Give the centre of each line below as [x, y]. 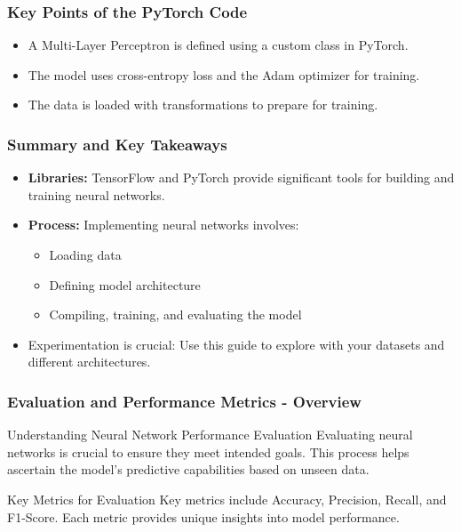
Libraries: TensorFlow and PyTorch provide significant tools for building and [241, 177]
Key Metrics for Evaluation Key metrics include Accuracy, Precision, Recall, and [227, 499]
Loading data [85, 254]
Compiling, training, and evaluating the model [175, 314]
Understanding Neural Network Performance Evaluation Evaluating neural [210, 435]
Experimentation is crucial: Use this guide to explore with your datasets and [236, 344]
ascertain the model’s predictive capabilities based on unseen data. [188, 469]
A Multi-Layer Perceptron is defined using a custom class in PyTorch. [218, 45]
